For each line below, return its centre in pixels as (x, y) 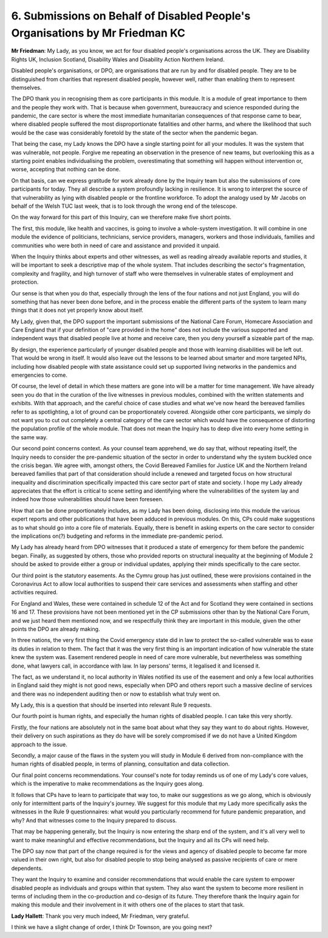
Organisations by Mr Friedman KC (98, 33)
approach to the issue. (39, 744)
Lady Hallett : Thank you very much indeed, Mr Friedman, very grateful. (101, 916)
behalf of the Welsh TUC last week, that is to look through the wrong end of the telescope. (124, 206)
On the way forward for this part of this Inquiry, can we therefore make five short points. (121, 217)
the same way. (29, 437)
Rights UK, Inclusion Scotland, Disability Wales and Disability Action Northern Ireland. (118, 59)
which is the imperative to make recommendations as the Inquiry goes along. (108, 784)
